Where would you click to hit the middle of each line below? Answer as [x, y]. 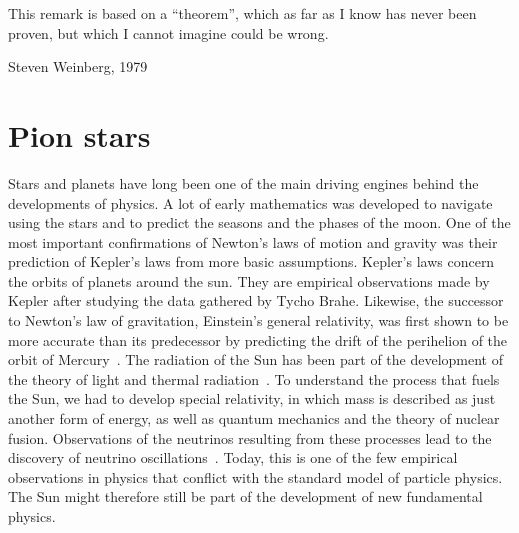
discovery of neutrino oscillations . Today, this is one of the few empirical [233, 457]
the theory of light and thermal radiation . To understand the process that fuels [254, 378]
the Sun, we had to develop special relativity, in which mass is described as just [252, 398]
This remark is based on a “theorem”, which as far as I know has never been [242, 13]
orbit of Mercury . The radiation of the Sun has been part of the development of [255, 359]
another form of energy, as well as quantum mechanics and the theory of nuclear [254, 418]
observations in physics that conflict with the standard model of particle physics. [255, 476]
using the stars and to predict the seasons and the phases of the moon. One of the [259, 222]
